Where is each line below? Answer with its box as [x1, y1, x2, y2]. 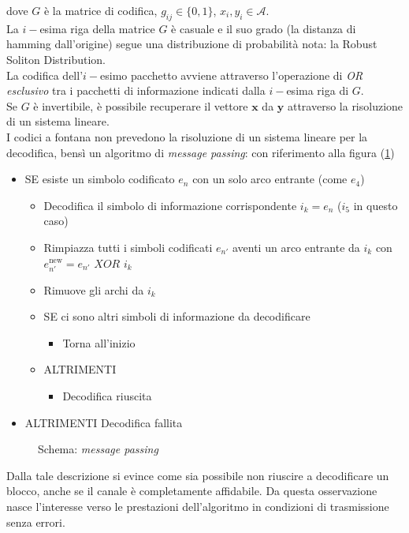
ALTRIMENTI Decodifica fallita [24, 414, 183, 430]
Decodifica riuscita [62, 388, 152, 404]
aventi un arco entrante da [232, 238, 360, 255]
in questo [353, 197, 398, 213]
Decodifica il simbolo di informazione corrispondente [43, 197, 297, 213]
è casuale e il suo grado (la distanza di [171, 20, 356, 36]
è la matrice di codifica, [43, 2, 158, 18]
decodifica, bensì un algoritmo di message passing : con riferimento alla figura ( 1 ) [6, 144, 395, 160]
